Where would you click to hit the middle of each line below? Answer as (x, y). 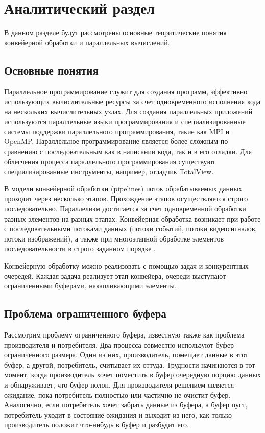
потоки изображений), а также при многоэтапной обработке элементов (114, 238)
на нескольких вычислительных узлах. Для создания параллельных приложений (128, 111)
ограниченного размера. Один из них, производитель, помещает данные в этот (126, 355)
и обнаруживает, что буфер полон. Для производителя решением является (119, 384)
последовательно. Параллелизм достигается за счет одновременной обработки (125, 209)
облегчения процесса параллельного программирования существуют (110, 161)
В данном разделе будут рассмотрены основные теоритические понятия (115, 32)
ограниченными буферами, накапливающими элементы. (90, 286)
